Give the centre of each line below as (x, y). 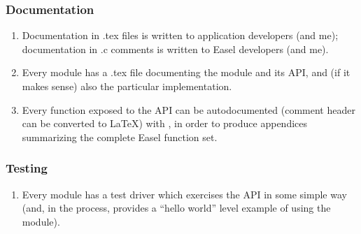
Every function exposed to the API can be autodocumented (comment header (189, 109)
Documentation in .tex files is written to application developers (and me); (180, 35)
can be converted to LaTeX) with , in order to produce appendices (164, 123)
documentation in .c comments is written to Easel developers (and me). (175, 49)
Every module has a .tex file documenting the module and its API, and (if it (186, 72)
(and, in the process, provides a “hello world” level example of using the (176, 208)
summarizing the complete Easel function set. (120, 137)
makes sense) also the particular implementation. (127, 86)
